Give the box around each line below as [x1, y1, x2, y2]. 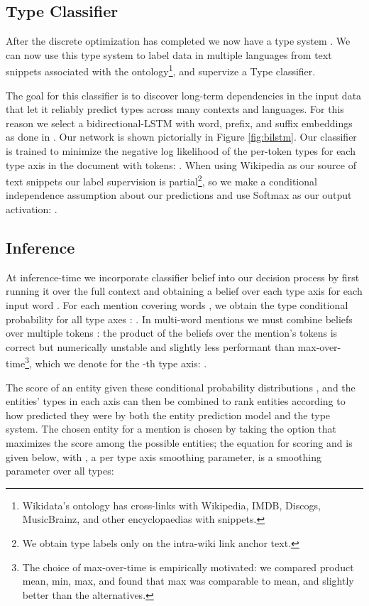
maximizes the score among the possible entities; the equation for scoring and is [6, 435, 353, 450]
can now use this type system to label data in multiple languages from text [6, 47, 332, 62]
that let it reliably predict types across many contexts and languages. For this [6, 102, 344, 117]
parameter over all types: [6, 463, 114, 478]
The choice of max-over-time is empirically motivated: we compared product [22, 559, 354, 574]
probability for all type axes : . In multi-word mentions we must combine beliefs [6, 311, 353, 326]
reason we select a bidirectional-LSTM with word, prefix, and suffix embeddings [6, 115, 353, 130]
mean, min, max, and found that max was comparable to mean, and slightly [22, 573, 354, 588]
